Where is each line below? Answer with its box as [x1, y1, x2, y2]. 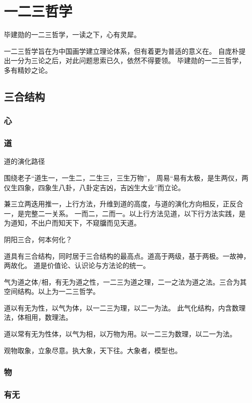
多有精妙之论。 [4, 65, 52, 75]
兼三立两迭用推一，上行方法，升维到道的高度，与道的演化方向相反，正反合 [4, 199, 243, 209]
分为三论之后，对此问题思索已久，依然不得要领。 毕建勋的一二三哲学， [17, 55, 246, 66]
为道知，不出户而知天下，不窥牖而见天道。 [4, 218, 141, 228]
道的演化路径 [4, 156, 45, 166]
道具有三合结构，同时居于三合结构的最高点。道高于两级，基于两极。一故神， [4, 250, 250, 261]
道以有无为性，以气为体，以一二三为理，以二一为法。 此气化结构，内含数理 [4, 302, 246, 313]
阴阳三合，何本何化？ [4, 234, 72, 244]
